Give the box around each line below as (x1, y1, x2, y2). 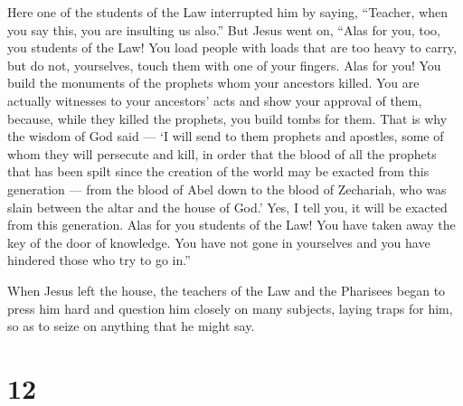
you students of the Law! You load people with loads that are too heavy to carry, (7, 38, 457, 57)
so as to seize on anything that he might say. (7, 316, 255, 335)
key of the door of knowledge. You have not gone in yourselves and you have (7, 232, 430, 251)
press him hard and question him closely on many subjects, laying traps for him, (7, 298, 453, 317)
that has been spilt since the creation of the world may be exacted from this (7, 162, 430, 181)
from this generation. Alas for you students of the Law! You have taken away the (7, 215, 456, 234)
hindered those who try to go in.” (7, 250, 191, 269)
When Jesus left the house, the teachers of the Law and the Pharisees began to (7, 280, 446, 299)
